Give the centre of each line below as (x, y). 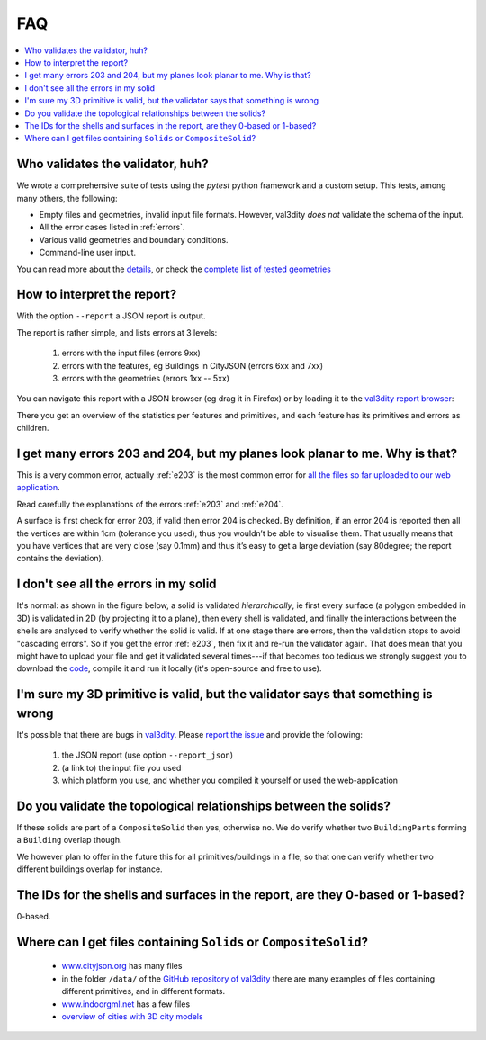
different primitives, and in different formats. (144, 991)
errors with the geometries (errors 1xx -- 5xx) (145, 378)
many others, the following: (67, 198)
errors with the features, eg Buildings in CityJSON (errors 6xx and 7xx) (193, 365)
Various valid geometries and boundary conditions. (134, 239)
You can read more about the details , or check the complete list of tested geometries (174, 269)
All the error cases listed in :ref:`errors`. (112, 227)
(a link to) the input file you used (121, 767)
